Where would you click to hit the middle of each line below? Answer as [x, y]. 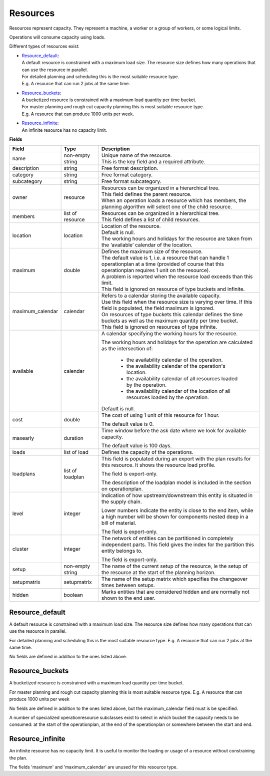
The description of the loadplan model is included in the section [176, 482]
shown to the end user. [128, 598]
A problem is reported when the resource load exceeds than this [177, 277]
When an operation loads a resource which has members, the [174, 200]
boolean [73, 595]
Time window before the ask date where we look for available [174, 431]
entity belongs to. [122, 551]
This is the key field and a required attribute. [153, 162]
